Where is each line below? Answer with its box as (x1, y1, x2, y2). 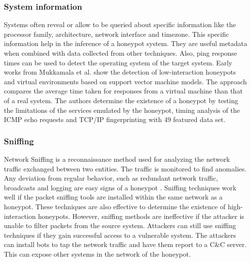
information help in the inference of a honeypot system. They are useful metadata (4, 38, 248, 48)
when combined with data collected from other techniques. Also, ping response (4, 48, 237, 58)
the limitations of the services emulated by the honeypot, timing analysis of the (4, 105, 240, 115)
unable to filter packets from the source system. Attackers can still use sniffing (4, 220, 236, 231)
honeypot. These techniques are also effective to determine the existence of (4, 201, 226, 211)
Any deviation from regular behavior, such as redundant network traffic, (4, 173, 218, 183)
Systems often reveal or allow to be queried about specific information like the (4, 19, 236, 30)
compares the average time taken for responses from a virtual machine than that (4, 86, 243, 96)
